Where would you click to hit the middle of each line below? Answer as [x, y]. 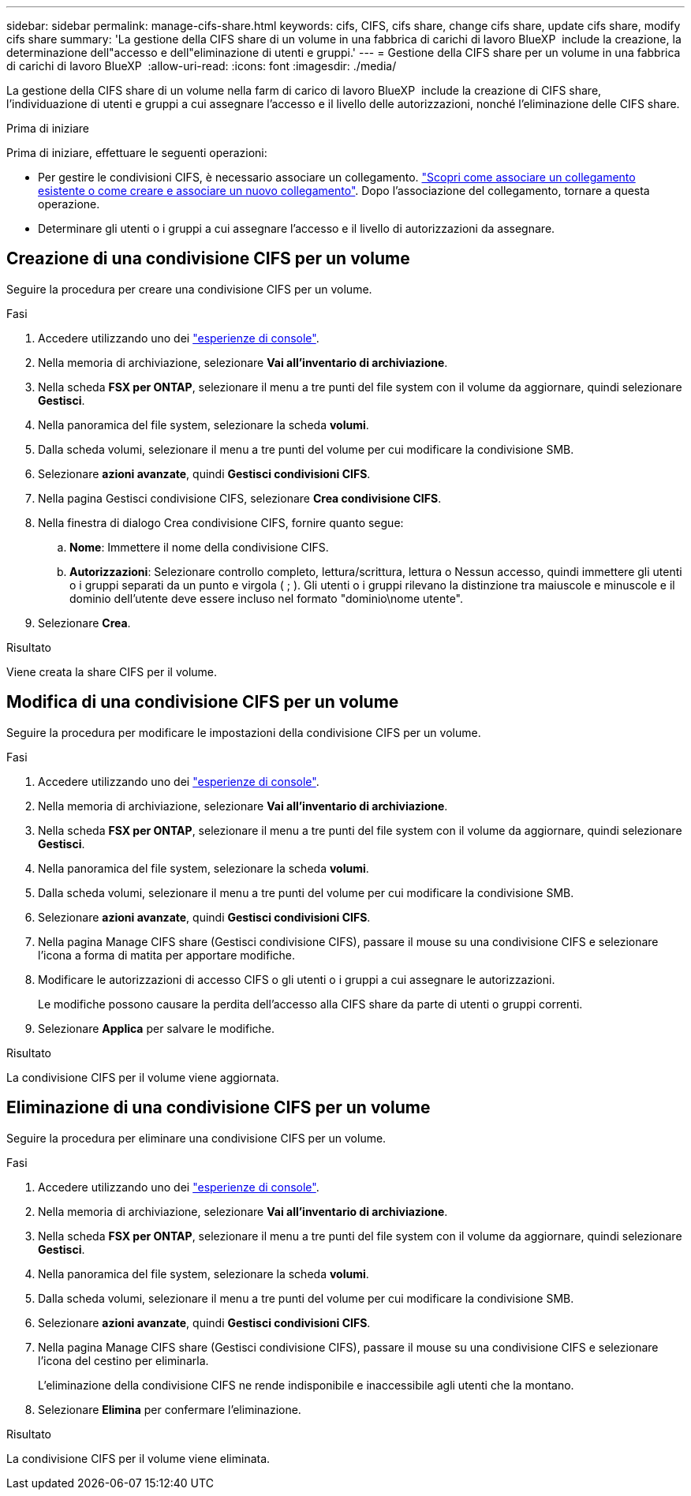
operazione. [69, 204]
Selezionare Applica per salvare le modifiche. [157, 1028]
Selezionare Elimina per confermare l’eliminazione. [170, 1409]
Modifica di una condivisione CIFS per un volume [203, 702]
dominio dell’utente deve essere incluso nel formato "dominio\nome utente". [267, 598]
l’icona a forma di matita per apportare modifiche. [166, 955]
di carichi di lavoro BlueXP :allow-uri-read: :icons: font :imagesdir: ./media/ [202, 66]
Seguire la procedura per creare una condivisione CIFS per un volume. [189, 289]
